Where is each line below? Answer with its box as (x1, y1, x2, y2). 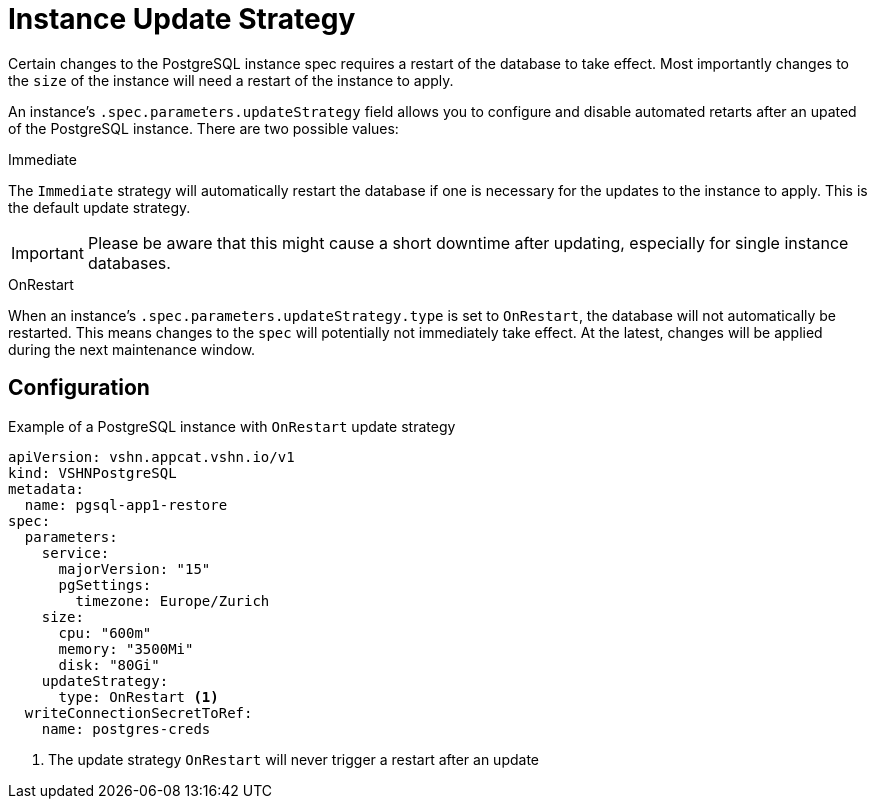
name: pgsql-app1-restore (24, 496, 228, 513)
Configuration (8, 375, 150, 401)
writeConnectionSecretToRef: (24, 704, 253, 721)
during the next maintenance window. (8, 340, 256, 358)
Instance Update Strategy (8, 2, 356, 36)
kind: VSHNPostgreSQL (8, 464, 177, 481)
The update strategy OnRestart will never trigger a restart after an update (48, 750, 539, 768)
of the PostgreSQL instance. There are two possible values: (8, 119, 399, 137)
